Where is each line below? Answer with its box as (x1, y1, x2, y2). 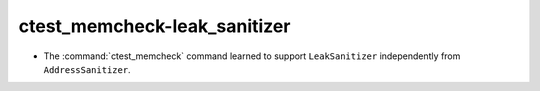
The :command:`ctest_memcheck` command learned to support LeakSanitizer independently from (43, 50, 461, 62)
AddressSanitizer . (43, 63, 131, 75)
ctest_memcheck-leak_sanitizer (18, 15, 291, 37)
